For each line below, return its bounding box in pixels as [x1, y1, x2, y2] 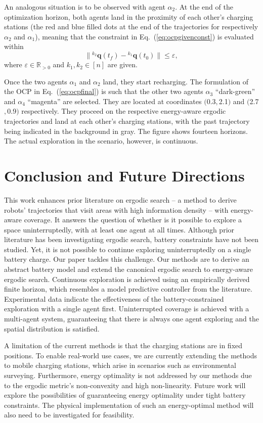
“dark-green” [215, 86, 255, 97]
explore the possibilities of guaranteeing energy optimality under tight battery [4, 390, 246, 400]
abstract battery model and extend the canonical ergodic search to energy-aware [4, 264, 253, 274]
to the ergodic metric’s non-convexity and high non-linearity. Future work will [4, 380, 246, 390]
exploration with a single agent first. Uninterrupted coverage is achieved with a [4, 303, 249, 314]
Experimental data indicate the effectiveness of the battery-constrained [4, 293, 224, 304]
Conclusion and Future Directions [4, 165, 245, 185]
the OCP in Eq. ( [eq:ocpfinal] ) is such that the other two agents [4, 86, 203, 97]
